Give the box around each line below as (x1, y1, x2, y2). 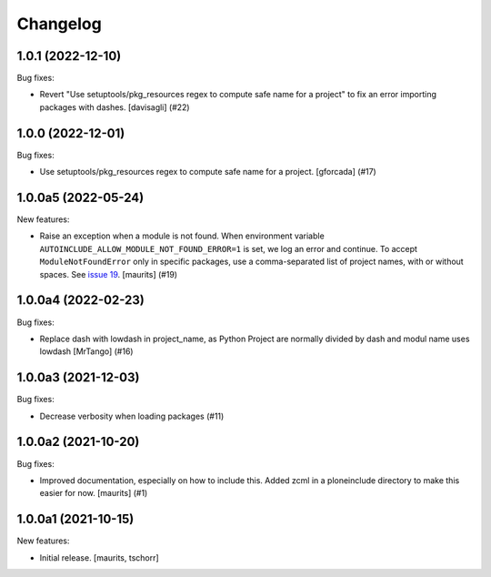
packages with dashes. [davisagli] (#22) (39, 101, 190, 113)
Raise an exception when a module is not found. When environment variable (39, 230, 325, 241)
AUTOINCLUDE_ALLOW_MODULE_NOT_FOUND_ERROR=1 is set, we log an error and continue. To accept (39, 243, 418, 254)
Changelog (16, 14, 102, 34)
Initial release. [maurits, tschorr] (39, 552, 159, 563)
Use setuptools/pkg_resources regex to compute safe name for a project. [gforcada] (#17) (39, 167, 376, 177)
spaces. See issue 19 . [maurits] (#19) (39, 268, 177, 279)
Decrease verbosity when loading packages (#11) (39, 410, 225, 421)
